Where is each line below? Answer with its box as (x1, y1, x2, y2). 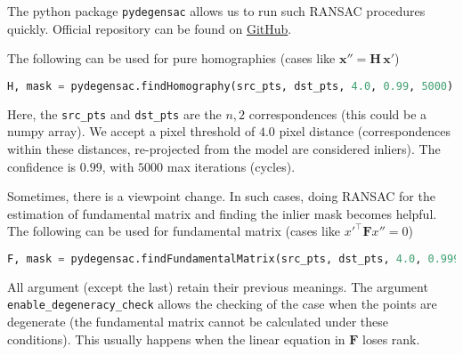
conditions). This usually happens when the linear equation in (7, 329, 345, 348)
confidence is (7, 157, 77, 175)
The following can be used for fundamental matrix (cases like (7, 222, 341, 240)
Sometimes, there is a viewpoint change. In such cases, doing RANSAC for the (7, 187, 435, 206)
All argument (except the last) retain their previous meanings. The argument (7, 277, 428, 295)
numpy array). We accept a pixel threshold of (7, 122, 256, 141)
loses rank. (362, 329, 420, 348)
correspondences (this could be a (248, 104, 427, 123)
